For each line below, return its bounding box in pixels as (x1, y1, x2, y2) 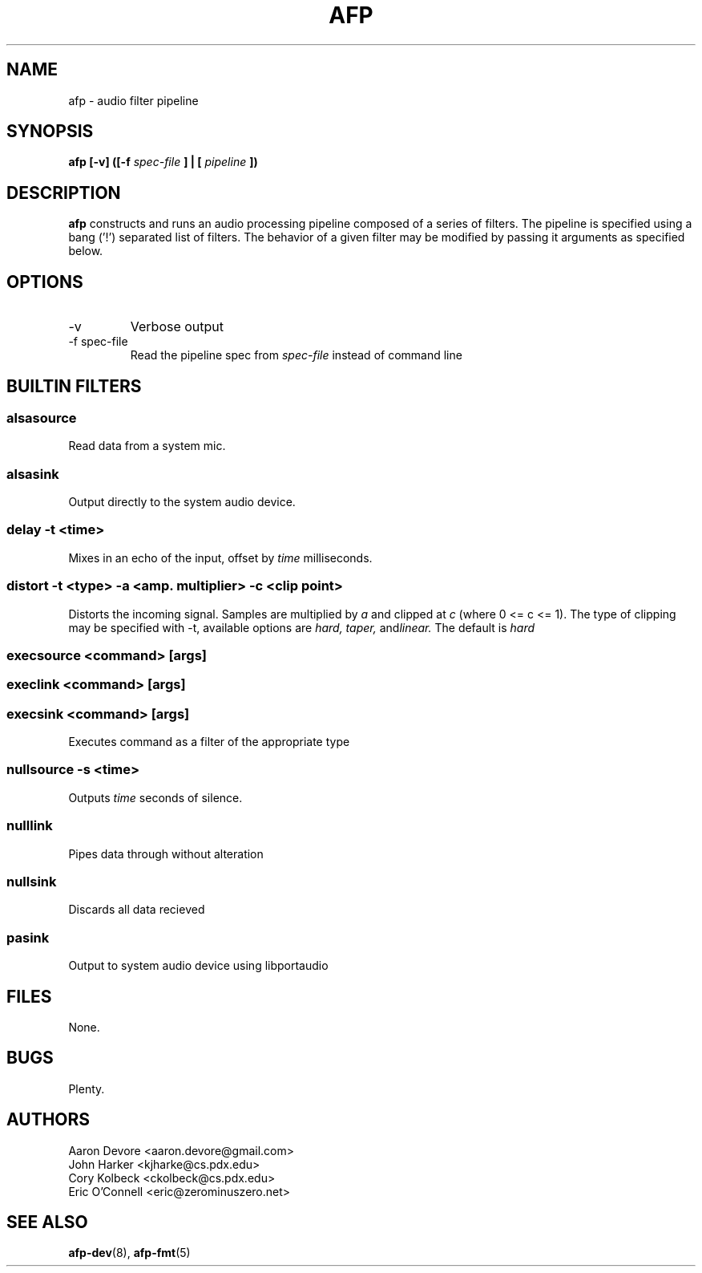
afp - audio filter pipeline (68, 93, 199, 107)
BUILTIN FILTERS (6, 375, 142, 396)
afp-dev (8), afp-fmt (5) (68, 1246, 191, 1260)
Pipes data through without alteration (68, 846, 264, 861)
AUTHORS (6, 1109, 91, 1130)
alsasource (6, 409, 77, 426)
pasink (6, 929, 50, 946)
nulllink (6, 817, 53, 834)
